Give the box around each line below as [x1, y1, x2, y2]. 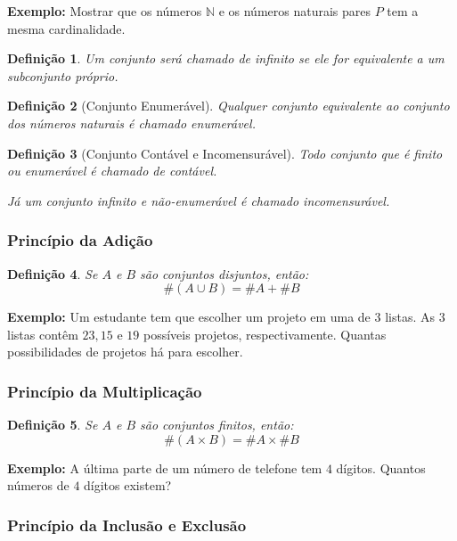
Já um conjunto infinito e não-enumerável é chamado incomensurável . [7, 191, 390, 209]
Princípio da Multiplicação [7, 380, 202, 402]
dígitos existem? [84, 476, 172, 495]
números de [7, 476, 69, 495]
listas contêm [7, 324, 78, 343]
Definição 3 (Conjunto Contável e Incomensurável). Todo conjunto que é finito [7, 143, 443, 162]
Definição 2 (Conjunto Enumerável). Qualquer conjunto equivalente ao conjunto [7, 96, 450, 115]
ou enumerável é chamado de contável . [7, 161, 217, 180]
